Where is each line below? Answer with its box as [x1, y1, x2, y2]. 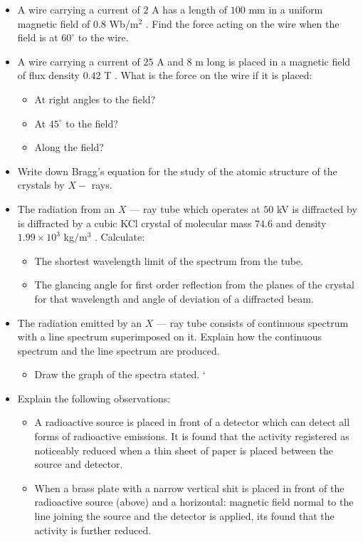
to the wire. [78, 30, 129, 45]
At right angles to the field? [34, 91, 156, 106]
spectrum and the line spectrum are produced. [17, 343, 220, 358]
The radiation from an [17, 201, 115, 216]
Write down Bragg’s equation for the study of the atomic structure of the [17, 163, 337, 178]
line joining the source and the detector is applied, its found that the [34, 509, 335, 523]
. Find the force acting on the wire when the [145, 16, 340, 31]
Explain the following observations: [17, 390, 171, 405]
